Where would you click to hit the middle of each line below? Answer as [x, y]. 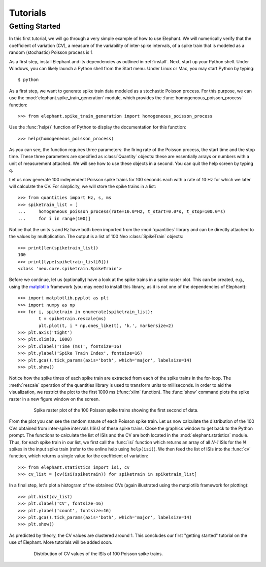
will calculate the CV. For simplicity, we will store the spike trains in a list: [83, 186]
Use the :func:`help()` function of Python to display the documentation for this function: [98, 127]
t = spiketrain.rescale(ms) [72, 319]
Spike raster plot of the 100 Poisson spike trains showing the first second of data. [116, 410]
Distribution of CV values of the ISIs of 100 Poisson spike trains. [98, 554]
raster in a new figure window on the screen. [54, 399]
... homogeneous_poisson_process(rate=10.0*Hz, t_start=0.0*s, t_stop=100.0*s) [122, 212]
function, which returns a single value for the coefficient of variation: [79, 456]
